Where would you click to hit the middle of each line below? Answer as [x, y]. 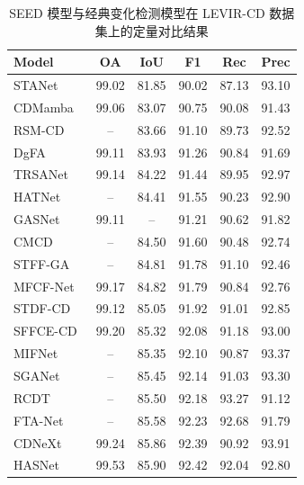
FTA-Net [39, 420]
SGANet [37, 375]
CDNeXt [38, 442]
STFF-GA [42, 263]
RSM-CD [39, 129]
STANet [36, 85]
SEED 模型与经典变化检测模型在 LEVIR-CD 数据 [152, 13]
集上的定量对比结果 [152, 30]
